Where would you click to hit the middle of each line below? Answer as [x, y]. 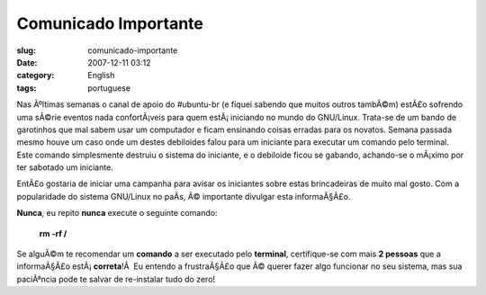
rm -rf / [53, 233]
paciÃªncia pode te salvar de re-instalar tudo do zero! [116, 279]
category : [36, 76]
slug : [26, 50]
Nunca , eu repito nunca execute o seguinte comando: [117, 213]
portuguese [109, 88]
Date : [27, 62]
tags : [27, 88]
